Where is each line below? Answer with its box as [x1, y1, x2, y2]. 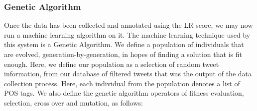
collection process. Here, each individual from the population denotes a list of [4, 78, 240, 88]
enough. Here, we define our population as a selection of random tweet [4, 58, 219, 69]
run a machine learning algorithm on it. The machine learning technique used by [4, 29, 251, 40]
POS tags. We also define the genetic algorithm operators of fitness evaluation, [4, 88, 244, 98]
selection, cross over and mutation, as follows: [4, 97, 143, 108]
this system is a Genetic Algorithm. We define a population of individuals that [4, 39, 244, 50]
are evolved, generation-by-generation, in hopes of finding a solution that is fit [4, 49, 242, 59]
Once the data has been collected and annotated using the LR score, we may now [4, 20, 253, 30]
